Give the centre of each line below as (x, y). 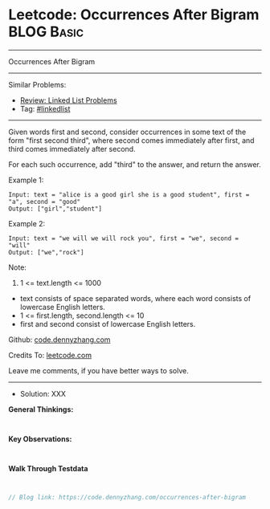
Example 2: (27, 223)
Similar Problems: (37, 84)
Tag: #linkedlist (45, 108)
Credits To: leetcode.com (50, 355)
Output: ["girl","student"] (55, 209)
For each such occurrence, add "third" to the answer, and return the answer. (135, 164)
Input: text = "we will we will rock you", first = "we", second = (124, 238)
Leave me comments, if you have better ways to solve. (98, 370)
